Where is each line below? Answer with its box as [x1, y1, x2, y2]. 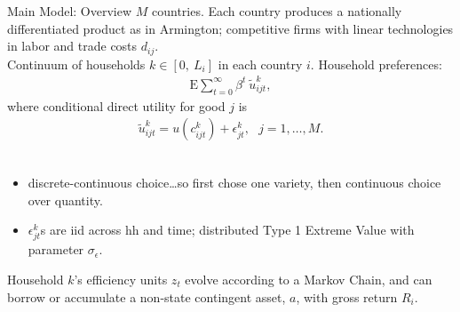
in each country [218, 54, 303, 73]
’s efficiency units [74, 269, 168, 288]
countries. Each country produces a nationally [151, 2, 402, 20]
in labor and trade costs [7, 36, 138, 55]
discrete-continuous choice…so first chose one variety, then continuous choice [28, 173, 441, 191]
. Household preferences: [310, 54, 442, 73]
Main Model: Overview [7, 2, 132, 20]
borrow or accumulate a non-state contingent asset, [7, 287, 286, 306]
